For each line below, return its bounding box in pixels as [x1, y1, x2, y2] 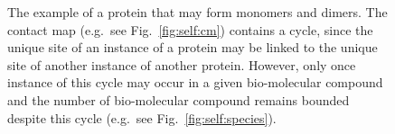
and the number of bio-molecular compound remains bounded [7, 90, 350, 109]
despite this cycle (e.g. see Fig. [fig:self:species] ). [7, 108, 277, 127]
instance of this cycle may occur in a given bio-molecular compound [7, 73, 383, 92]
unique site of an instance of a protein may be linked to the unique [7, 38, 378, 57]
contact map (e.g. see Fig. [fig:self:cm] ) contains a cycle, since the [7, 20, 373, 39]
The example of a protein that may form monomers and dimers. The [7, 3, 388, 21]
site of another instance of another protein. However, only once [7, 55, 356, 74]
